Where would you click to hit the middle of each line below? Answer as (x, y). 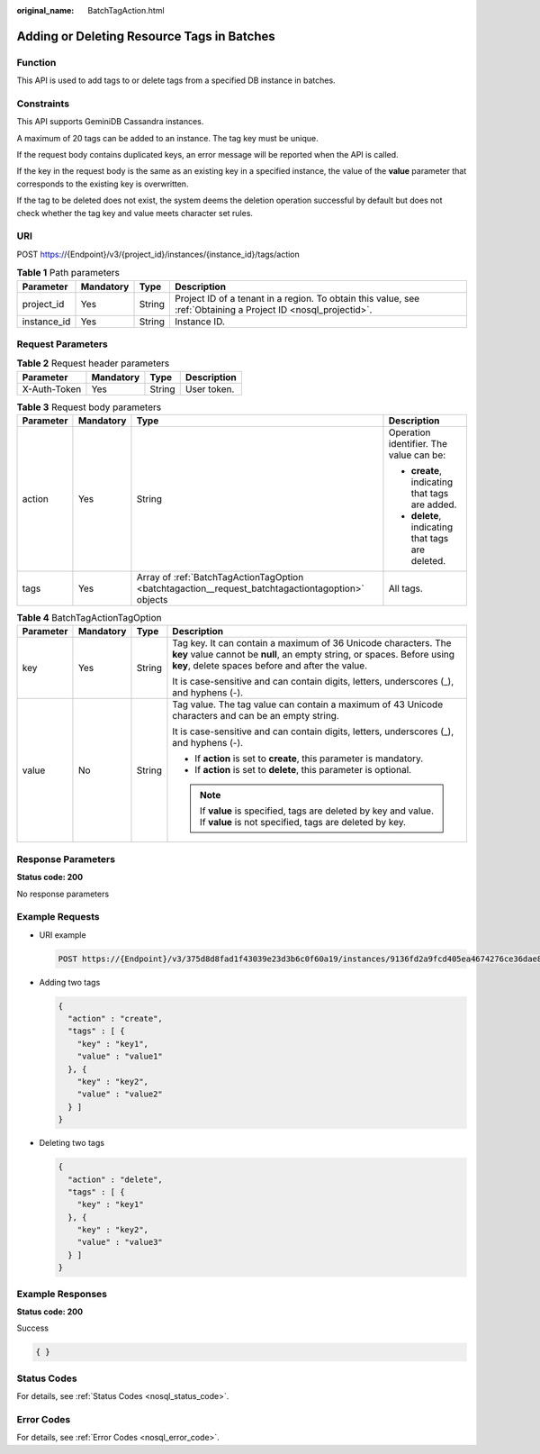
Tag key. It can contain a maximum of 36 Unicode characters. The (312, 643)
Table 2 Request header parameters (93, 363)
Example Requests (58, 917)
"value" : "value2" (120, 1094)
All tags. (405, 588)
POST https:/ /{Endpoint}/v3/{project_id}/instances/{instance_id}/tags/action (158, 254)
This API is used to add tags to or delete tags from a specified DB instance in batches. (176, 80)
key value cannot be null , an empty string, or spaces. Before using (313, 655)
